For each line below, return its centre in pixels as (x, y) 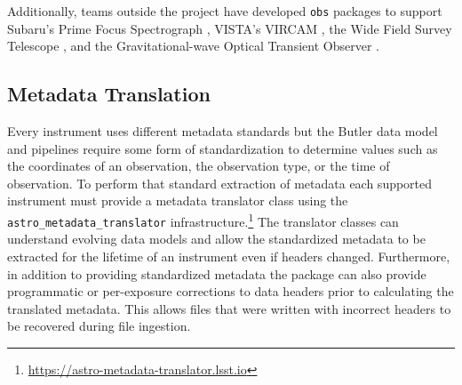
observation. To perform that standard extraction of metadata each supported (220, 183)
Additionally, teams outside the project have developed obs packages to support (225, 11)
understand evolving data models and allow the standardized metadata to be (216, 239)
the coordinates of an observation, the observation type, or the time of (199, 166)
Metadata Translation (109, 94)
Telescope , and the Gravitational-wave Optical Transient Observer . (193, 46)
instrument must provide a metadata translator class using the (178, 201)
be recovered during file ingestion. (99, 326)
